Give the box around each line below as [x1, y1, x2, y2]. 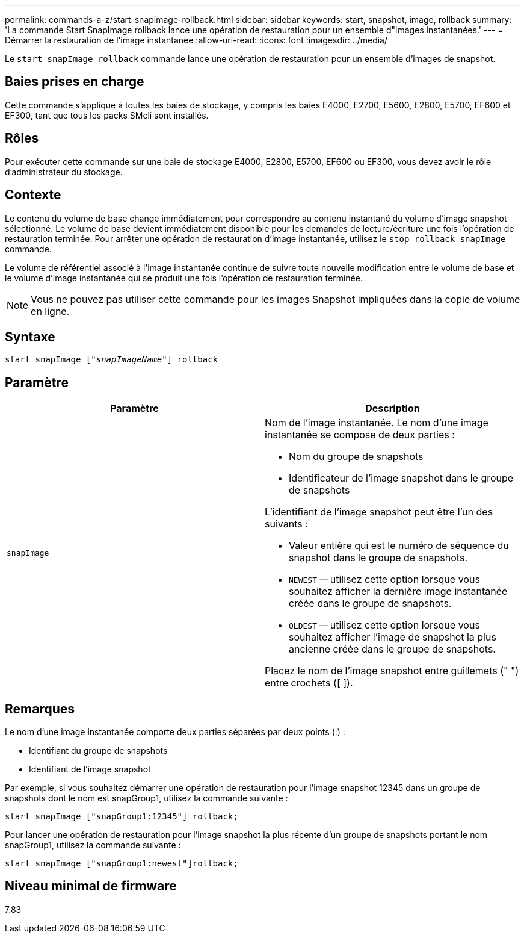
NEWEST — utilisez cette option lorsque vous [289, 573, 480, 586]
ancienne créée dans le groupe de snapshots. [289, 643, 496, 656]
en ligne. [31, 305, 70, 317]
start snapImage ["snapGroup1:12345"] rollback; [5, 812, 238, 822]
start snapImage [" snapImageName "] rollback [5, 355, 218, 365]
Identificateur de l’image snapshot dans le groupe [289, 472, 514, 485]
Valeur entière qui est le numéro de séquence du [289, 539, 509, 552]
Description [365, 402, 420, 415]
